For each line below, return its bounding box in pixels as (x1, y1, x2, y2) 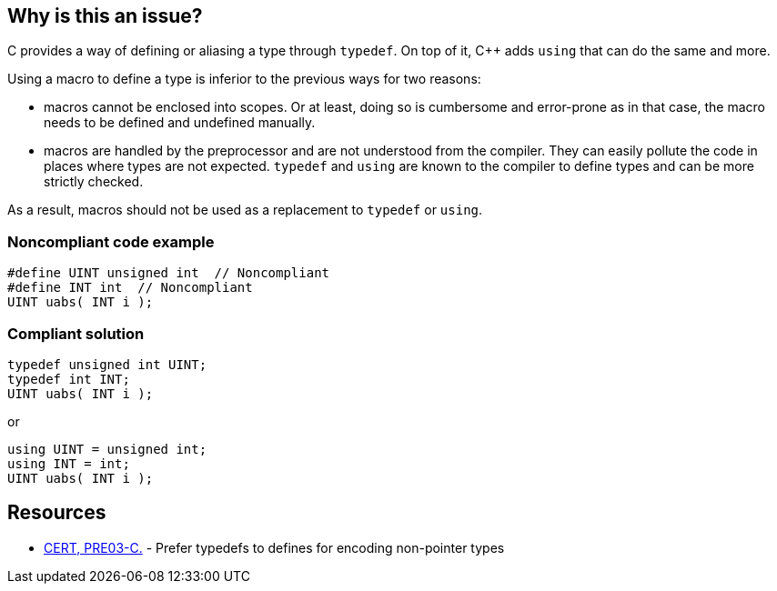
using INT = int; (7, 456, 130, 471)
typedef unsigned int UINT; (7, 356, 207, 372)
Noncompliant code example (7, 232, 215, 251)
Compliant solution (7, 324, 145, 343)
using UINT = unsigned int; (7, 441, 207, 456)
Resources (7, 501, 106, 525)
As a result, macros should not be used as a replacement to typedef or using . (7, 202, 483, 218)
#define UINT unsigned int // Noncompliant (7, 265, 330, 281)
